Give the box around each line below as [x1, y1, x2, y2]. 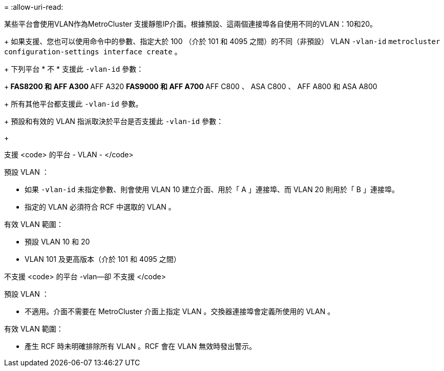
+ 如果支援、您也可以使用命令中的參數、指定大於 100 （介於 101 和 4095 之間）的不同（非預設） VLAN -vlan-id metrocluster [4, 37, 440, 46]
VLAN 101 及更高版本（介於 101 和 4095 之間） [25, 255, 181, 263]
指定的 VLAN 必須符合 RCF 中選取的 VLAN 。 [25, 202, 176, 211]
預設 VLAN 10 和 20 [25, 237, 90, 246]
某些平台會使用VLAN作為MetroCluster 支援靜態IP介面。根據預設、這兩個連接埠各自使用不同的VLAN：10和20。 [4, 19, 377, 28]
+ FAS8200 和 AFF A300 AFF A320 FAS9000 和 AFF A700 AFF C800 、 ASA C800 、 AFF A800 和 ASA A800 [4, 82, 377, 91]
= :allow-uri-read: [4, 3, 64, 11]
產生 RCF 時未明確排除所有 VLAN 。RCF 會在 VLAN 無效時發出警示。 [25, 342, 257, 351]
